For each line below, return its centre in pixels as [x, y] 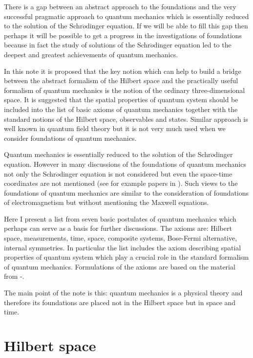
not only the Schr [30, 173]
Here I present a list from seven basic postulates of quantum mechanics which [120, 218]
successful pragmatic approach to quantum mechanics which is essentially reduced [126, 16]
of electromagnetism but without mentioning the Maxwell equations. [106, 202]
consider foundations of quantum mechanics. [70, 138]
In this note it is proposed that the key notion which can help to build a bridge [123, 71]
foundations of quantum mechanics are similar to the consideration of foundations [126, 192]
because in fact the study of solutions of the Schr [77, 45]
